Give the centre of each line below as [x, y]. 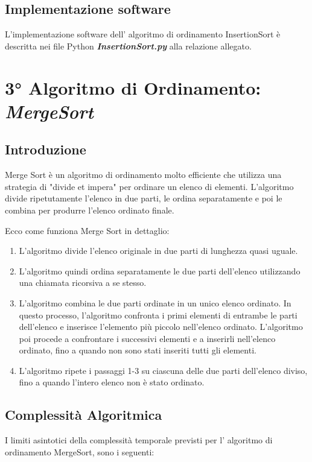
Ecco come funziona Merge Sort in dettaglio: [87, 230]
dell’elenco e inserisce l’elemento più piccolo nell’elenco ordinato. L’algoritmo [161, 327]
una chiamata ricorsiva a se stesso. [83, 283]
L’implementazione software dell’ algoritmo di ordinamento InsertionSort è [143, 34]
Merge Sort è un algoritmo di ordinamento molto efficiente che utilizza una [143, 175]
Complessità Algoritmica [84, 415]
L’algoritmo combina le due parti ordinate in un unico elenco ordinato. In [155, 302]
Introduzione [46, 149]
